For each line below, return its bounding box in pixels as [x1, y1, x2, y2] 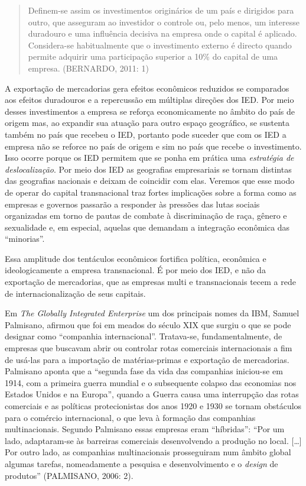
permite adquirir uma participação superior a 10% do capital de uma [28, 50, 278, 63]
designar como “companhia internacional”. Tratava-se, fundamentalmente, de [5, 330, 282, 342]
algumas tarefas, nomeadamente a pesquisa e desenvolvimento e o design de [5, 457, 278, 469]
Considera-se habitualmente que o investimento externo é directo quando [28, 38, 292, 51]
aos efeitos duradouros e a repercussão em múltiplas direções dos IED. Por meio [5, 93, 294, 106]
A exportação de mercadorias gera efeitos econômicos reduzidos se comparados [5, 82, 289, 94]
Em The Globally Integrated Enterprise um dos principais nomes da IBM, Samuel [5, 307, 300, 319]
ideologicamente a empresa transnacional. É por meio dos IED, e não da [5, 264, 266, 276]
